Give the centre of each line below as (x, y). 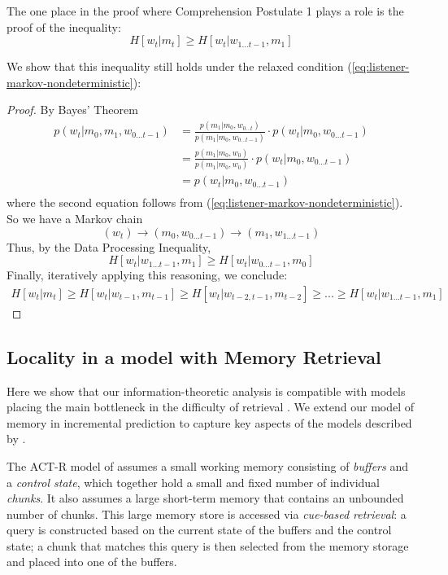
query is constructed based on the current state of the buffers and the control (199, 530)
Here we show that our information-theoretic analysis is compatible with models (206, 391)
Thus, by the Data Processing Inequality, (109, 246)
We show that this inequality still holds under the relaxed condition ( (179, 66)
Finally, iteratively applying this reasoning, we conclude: (147, 275)
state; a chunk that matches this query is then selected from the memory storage (208, 545)
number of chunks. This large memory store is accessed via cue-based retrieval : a (207, 514)
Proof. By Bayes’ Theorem (72, 110)
